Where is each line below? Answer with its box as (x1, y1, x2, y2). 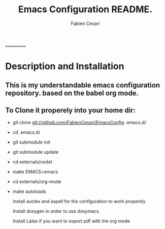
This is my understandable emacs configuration (5, 80, 160, 90)
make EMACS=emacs (12, 169, 58, 175)
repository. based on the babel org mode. (5, 89, 139, 97)
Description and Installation (5, 61, 124, 72)
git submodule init (12, 139, 51, 146)
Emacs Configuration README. (18, 4, 153, 15)
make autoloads (12, 188, 47, 194)
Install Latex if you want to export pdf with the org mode (12, 218, 130, 224)
